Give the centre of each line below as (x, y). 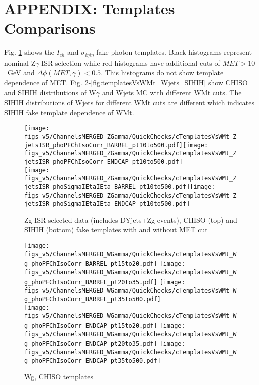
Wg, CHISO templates (59, 377)
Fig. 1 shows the (29, 52)
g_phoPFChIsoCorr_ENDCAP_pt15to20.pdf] (91, 325)
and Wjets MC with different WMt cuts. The (172, 92)
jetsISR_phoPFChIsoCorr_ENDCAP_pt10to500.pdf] (103, 162)
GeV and (21, 73)
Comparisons (50, 28)
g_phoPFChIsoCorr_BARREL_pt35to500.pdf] (93, 299)
